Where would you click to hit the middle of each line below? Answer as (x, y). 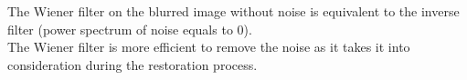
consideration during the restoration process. (133, 64)
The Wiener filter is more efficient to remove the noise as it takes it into (209, 47)
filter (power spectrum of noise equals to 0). (130, 29)
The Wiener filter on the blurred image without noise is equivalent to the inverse (233, 11)
